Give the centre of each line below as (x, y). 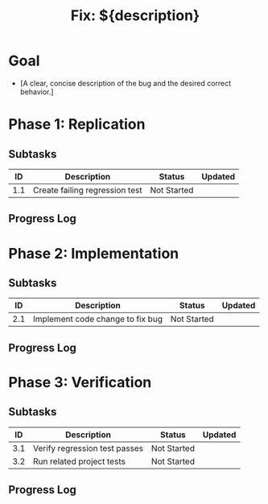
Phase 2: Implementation (94, 253)
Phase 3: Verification (80, 382)
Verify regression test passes (88, 448)
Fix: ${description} (135, 16)
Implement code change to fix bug (98, 319)
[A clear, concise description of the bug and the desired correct (126, 83)
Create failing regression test (88, 190)
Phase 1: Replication (77, 124)
